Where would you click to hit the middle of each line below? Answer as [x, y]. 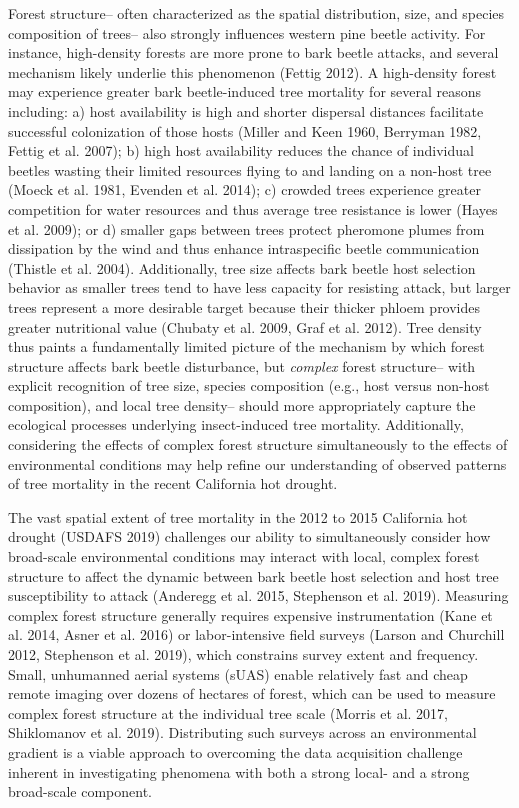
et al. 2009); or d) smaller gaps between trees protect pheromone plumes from [246, 228]
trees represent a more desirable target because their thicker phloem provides [244, 306]
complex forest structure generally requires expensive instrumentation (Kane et [250, 614]
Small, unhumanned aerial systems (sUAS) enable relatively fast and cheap [238, 673]
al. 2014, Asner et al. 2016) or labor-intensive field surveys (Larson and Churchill [256, 634]
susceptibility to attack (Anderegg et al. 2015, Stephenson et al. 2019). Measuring [258, 595]
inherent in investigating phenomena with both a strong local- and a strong [239, 771]
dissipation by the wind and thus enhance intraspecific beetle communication [244, 248]
